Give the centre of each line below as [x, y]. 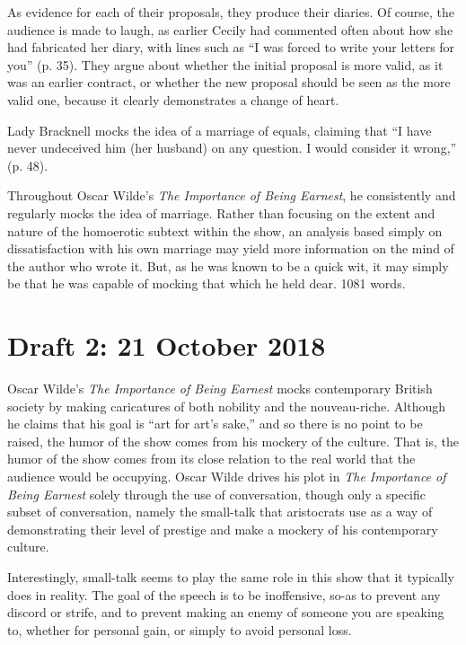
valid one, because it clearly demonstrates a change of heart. [173, 99]
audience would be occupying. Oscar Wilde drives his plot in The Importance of [227, 476]
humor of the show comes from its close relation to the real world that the [211, 459]
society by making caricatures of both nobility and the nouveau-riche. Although [226, 406]
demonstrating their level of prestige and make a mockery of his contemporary [223, 529]
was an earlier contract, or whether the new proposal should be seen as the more [229, 82]
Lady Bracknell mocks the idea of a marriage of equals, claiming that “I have [220, 130]
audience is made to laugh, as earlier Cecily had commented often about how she [230, 29]
